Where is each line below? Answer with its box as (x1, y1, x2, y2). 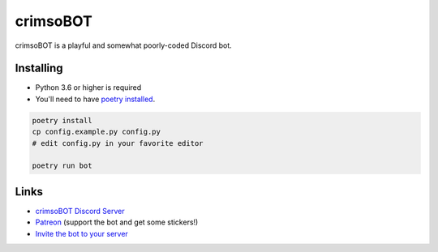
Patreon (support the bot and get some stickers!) (35, 217, 199, 227)
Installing (15, 62, 64, 75)
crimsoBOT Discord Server (35, 206, 125, 216)
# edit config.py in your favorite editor (32, 139, 204, 147)
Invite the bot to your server (35, 229, 129, 238)
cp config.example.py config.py (32, 127, 161, 137)
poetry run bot (32, 161, 92, 170)
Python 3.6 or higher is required (35, 83, 142, 92)
